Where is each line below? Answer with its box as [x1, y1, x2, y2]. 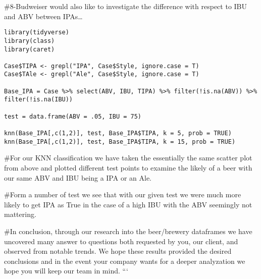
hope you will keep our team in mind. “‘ [4, 265, 128, 276]
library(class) [4, 37, 55, 44]
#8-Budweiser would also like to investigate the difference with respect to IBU [4, 1, 247, 11]
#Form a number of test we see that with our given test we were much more [4, 189, 241, 200]
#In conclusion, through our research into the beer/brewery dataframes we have [4, 226, 252, 236]
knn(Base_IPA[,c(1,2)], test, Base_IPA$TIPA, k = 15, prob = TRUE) [4, 138, 236, 145]
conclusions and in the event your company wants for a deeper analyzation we [4, 255, 245, 266]
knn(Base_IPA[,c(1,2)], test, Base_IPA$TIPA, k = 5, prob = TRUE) [4, 130, 232, 137]
